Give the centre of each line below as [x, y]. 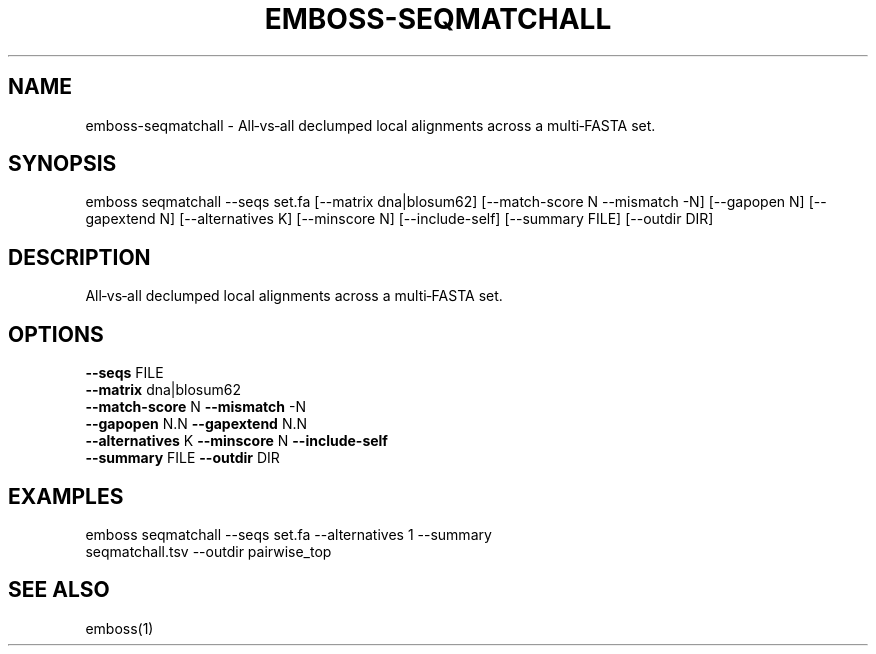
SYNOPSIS [62, 164]
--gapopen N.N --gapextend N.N [196, 424]
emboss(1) [119, 628]
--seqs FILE [124, 373]
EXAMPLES [66, 496]
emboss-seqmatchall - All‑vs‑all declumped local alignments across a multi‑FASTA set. [370, 125]
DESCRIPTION [79, 257]
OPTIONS [56, 334]
